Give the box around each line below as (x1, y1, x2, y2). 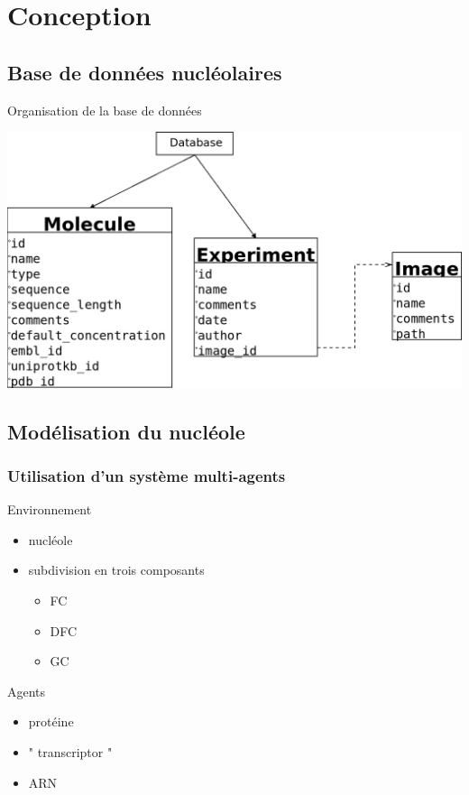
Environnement (7, 500, 92, 519)
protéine (28, 712, 74, 731)
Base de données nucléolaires (7, 58, 282, 86)
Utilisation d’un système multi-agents (7, 464, 286, 486)
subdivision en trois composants (28, 560, 205, 579)
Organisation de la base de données (7, 100, 202, 119)
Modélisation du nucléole (7, 417, 245, 445)
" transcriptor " (28, 743, 113, 762)
